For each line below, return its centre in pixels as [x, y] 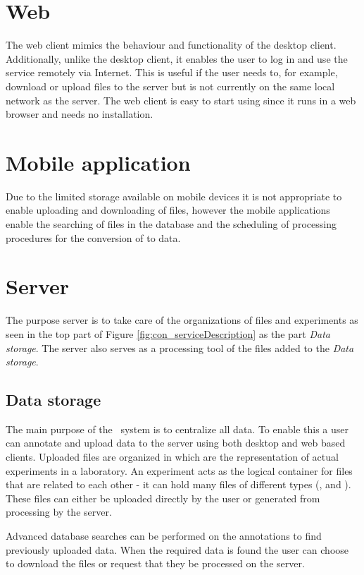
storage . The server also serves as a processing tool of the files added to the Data [180, 347]
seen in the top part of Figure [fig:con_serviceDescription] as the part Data [168, 333]
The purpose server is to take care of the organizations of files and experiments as [182, 320]
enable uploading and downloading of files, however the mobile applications [168, 210]
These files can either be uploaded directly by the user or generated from [163, 498]
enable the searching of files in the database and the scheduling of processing [171, 224]
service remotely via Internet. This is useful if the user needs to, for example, [172, 72]
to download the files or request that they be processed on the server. [155, 563]
